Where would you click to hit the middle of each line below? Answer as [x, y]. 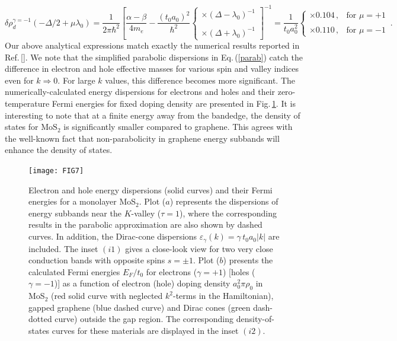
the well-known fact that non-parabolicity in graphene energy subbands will [142, 138]
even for [19, 80]
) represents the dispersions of [224, 201]
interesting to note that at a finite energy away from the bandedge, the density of [153, 115]
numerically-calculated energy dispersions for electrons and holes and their [140, 92]
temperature [27, 103]
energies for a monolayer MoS [82, 201]
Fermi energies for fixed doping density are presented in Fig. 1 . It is [174, 103]
